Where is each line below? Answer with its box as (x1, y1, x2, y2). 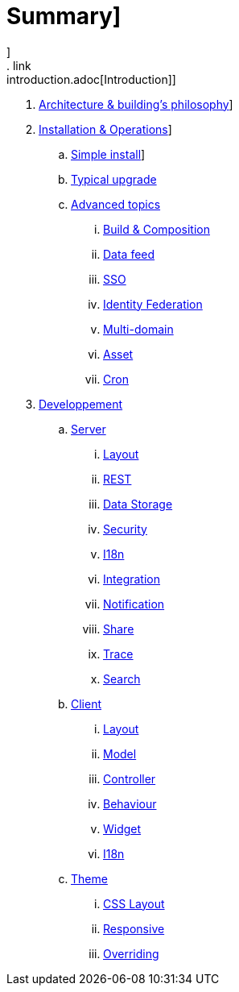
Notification (103, 596, 165, 611)
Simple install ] (71, 147, 146, 161)
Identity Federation (103, 297, 203, 311)
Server (71, 421, 106, 436)
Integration (103, 571, 160, 586)
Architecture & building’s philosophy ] (39, 97, 233, 111)
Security (103, 521, 147, 536)
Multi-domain (103, 322, 174, 336)
